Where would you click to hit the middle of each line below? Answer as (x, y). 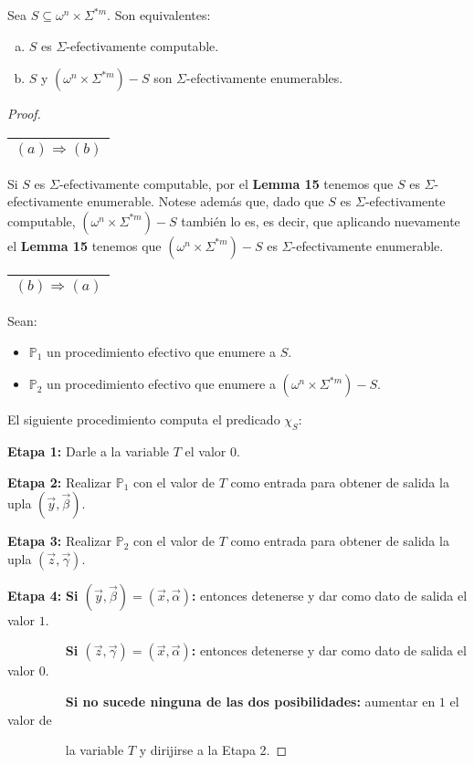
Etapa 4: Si (43, 595)
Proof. (24, 114)
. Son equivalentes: (159, 15)
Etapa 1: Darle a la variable (89, 451)
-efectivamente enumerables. (265, 78)
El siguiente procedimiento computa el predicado (144, 419)
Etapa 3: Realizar (59, 541)
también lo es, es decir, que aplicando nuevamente (321, 220)
